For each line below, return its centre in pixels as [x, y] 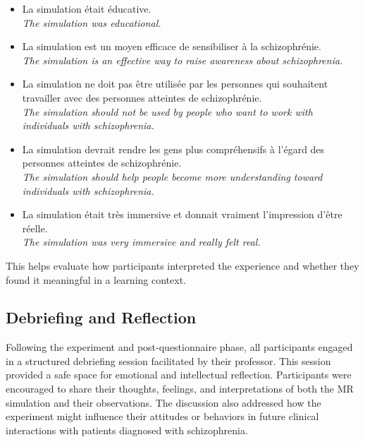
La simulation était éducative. [87, 8]
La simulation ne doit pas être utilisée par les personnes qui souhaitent [175, 84]
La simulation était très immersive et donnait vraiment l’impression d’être [182, 214]
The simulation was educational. [92, 22]
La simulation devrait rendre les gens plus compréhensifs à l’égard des [173, 149]
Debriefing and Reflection [101, 317]
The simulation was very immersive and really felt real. [141, 242]
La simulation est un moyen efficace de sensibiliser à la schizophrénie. [172, 46]
